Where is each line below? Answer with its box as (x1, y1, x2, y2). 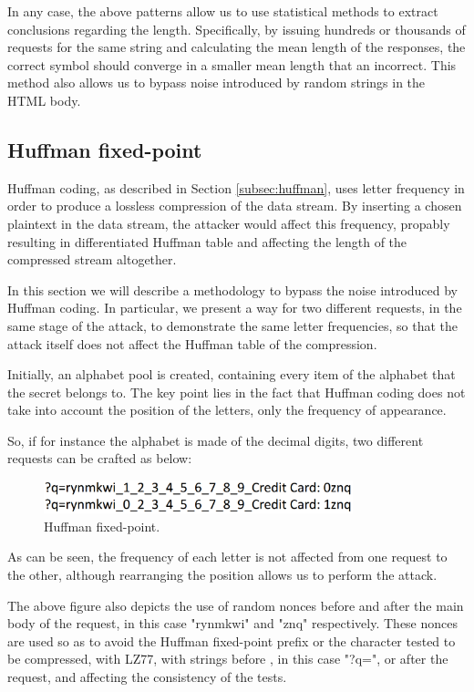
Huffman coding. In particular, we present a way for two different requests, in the (7, 298, 462, 317)
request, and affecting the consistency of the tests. (7, 666, 287, 686)
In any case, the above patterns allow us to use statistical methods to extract (7, 2, 438, 20)
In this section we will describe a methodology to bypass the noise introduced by (7, 280, 459, 299)
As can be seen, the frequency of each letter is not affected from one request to (7, 547, 448, 566)
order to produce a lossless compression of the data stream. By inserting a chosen (7, 196, 462, 215)
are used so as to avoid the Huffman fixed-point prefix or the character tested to (7, 631, 456, 650)
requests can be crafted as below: (7, 449, 192, 468)
